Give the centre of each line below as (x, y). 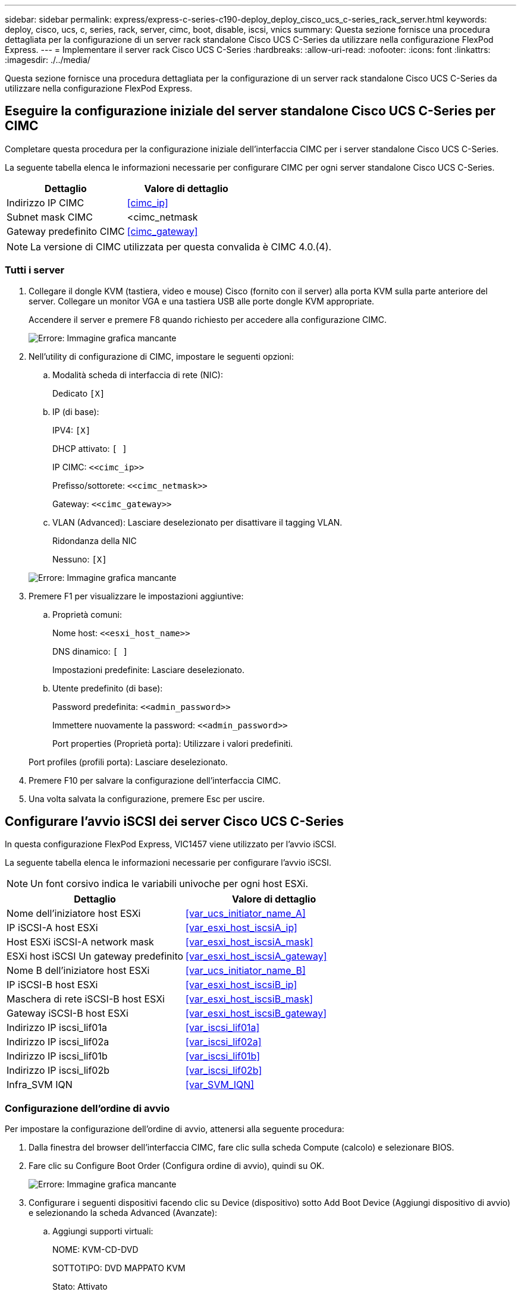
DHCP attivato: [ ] (90, 448)
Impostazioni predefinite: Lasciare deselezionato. (149, 669)
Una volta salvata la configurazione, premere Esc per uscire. (147, 799)
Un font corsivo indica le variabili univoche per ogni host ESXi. (170, 884)
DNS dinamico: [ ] (90, 651)
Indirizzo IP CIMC (45, 202)
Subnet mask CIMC (50, 217)
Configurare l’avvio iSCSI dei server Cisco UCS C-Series (175, 822)
